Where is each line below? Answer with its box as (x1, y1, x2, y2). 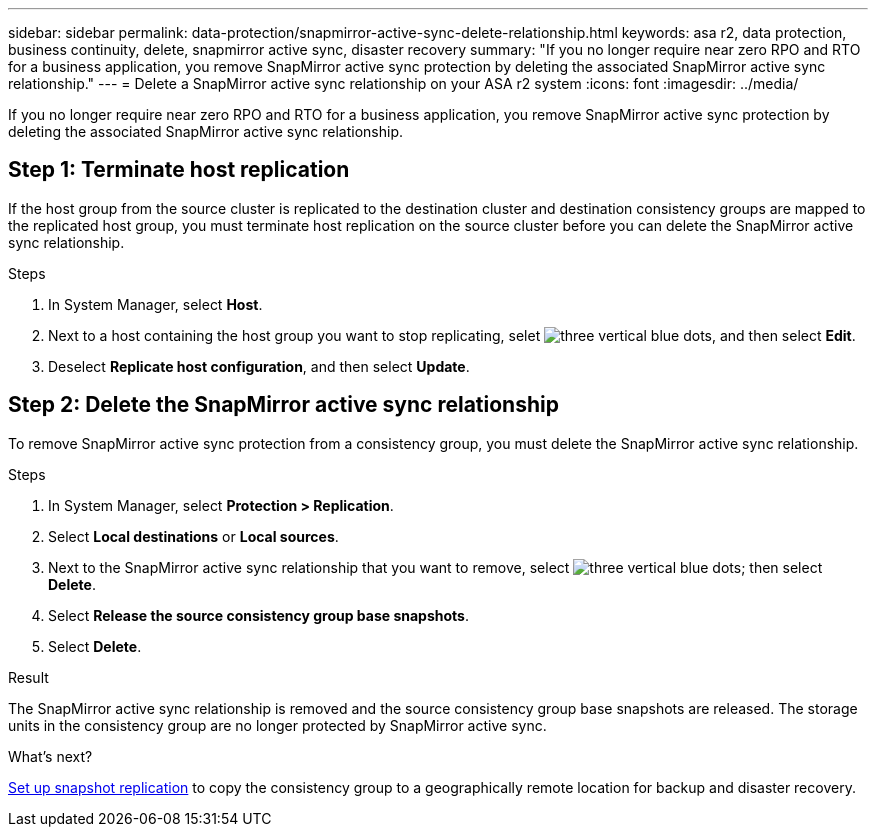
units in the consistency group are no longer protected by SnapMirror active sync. (8, 716, 547, 734)
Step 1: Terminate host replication (8, 157, 350, 183)
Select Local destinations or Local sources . (48, 527, 339, 545)
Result (8, 668, 49, 686)
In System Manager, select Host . (48, 295, 263, 313)
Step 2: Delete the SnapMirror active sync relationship (8, 392, 559, 418)
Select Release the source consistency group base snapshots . (48, 606, 469, 624)
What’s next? (8, 747, 93, 765)
